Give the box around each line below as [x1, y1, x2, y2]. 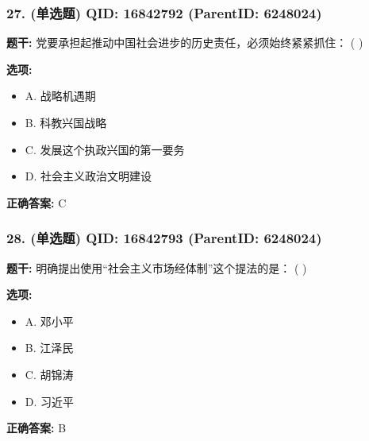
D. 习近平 [25, 393, 75, 409]
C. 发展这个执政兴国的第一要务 [25, 141, 185, 157]
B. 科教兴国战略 [25, 114, 107, 130]
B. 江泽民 [25, 339, 74, 356]
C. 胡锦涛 [25, 366, 74, 382]
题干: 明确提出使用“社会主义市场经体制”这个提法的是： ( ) [6, 259, 307, 276]
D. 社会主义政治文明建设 [25, 168, 152, 184]
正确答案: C [6, 194, 67, 211]
